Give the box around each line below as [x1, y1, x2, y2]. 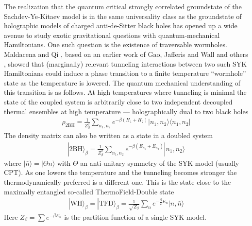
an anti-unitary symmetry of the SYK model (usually [80, 157, 239, 168]
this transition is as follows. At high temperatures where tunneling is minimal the [4, 87, 247, 97]
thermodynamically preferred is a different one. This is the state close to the [4, 176, 231, 187]
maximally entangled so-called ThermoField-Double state [4, 186, 174, 196]
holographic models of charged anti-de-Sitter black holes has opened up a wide [4, 20, 237, 31]
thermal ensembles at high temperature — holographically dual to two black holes [4, 106, 249, 116]
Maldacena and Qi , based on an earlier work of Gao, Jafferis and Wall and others [4, 49, 248, 59]
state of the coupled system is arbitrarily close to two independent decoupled [4, 96, 233, 106]
